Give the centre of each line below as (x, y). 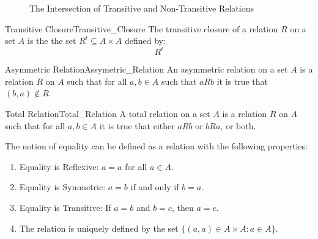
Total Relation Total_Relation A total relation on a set (108, 114)
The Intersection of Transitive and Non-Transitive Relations (142, 8)
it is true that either (137, 125)
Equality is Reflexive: (59, 166)
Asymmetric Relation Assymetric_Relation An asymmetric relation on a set (146, 69)
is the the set (52, 41)
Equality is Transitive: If (65, 208)
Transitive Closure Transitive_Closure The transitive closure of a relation (142, 28)
